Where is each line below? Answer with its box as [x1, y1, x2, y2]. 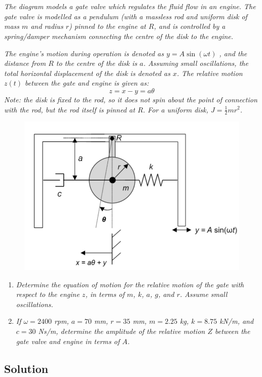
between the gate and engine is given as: [25, 78, 149, 88]
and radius [30, 21, 63, 31]
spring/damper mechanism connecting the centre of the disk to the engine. [4, 30, 234, 41]
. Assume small [179, 289, 228, 299]
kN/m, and [219, 316, 254, 326]
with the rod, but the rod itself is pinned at [4, 104, 135, 115]
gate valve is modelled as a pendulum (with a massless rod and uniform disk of [4, 11, 247, 21]
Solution [4, 360, 49, 376]
